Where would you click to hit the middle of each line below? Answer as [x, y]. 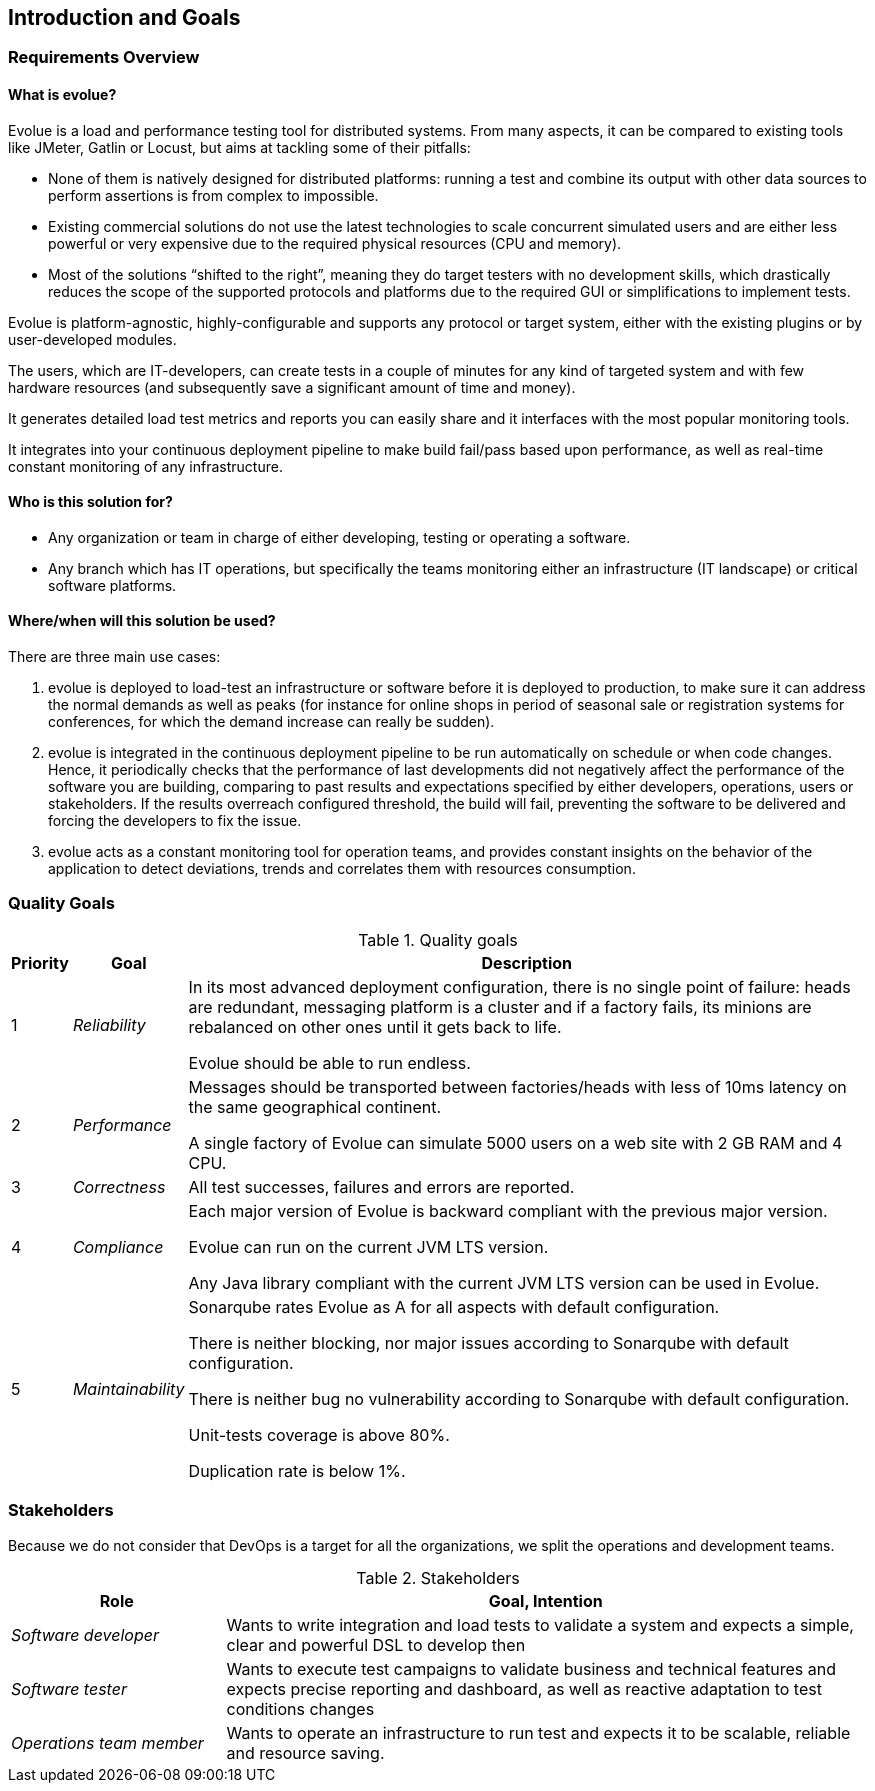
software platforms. [112, 585]
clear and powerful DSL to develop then [376, 1644]
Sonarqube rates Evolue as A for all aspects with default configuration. [454, 1306]
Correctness [119, 1186]
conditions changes [300, 1708]
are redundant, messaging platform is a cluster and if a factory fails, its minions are [500, 1006]
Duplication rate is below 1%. [297, 1470]
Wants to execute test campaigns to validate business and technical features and [531, 1668]
